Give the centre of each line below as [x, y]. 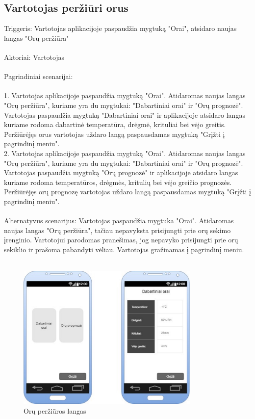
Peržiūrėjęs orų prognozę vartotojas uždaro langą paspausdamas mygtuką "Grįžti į [127, 192]
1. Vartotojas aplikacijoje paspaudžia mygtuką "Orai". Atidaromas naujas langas [125, 95]
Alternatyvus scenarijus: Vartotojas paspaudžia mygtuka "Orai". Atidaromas [119, 221]
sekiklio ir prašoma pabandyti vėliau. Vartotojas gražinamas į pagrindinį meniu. [124, 249]
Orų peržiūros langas [55, 410]
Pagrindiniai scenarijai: [38, 76]
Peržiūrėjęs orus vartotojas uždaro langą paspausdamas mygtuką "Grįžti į [115, 134]
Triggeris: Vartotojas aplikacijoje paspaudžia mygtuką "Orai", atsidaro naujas [120, 28]
